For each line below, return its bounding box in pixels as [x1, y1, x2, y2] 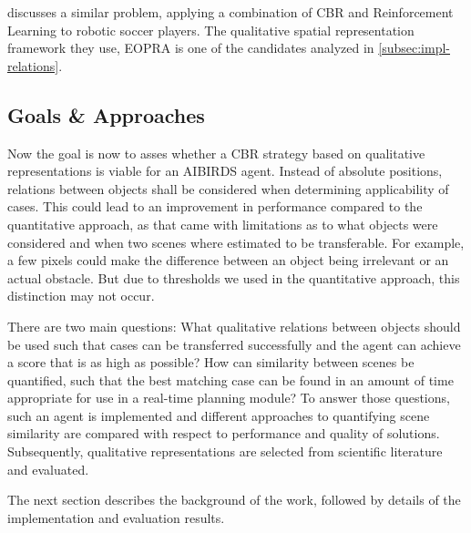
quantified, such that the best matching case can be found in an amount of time [7, 370, 454, 389]
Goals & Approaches [7, 100, 205, 128]
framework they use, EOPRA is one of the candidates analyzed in [7, 38, 374, 57]
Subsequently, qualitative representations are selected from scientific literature [7, 442, 443, 461]
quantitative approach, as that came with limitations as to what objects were [7, 214, 438, 233]
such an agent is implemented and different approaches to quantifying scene [7, 405, 430, 425]
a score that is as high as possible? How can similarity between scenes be [7, 353, 415, 372]
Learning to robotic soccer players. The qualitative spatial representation [7, 20, 415, 39]
